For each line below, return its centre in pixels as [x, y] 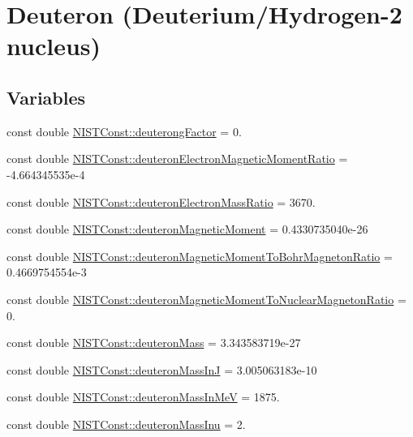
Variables [46, 97]
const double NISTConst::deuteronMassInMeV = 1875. [143, 397]
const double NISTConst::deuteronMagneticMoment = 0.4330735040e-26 [187, 229]
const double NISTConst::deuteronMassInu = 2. [126, 424]
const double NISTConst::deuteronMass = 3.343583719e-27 [154, 343]
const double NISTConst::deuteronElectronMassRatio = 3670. [161, 201]
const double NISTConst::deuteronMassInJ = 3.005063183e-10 [162, 369]
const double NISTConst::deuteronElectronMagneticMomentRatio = [177, 159]
